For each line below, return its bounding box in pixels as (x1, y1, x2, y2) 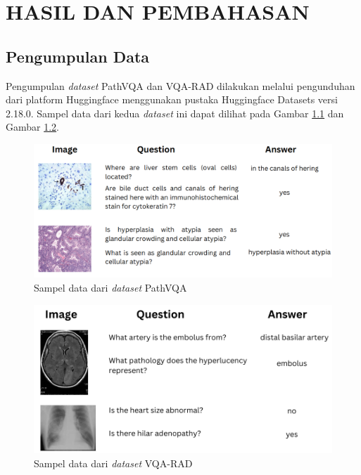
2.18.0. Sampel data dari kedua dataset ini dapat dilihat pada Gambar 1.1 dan (6, 105, 344, 120)
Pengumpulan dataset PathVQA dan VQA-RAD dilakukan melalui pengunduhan (6, 78, 355, 93)
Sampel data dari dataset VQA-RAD (34, 455, 193, 470)
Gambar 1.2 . (6, 119, 60, 134)
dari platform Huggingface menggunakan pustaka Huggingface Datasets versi (6, 92, 338, 107)
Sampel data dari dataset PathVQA (34, 280, 187, 295)
